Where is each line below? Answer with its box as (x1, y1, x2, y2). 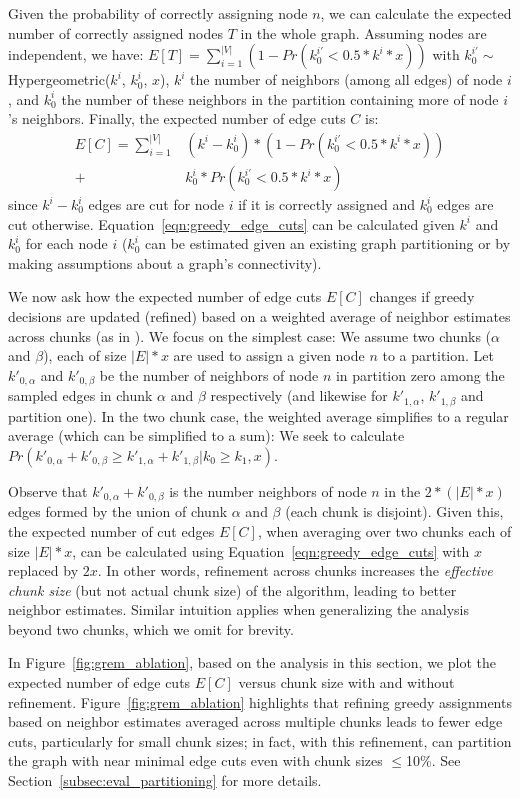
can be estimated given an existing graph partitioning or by (145, 233, 511, 254)
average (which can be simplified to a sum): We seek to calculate (8, 425, 405, 446)
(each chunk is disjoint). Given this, (285, 501, 504, 522)
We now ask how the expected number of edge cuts (8, 286, 322, 307)
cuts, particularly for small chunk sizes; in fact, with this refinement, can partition (8, 730, 512, 751)
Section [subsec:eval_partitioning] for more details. (8, 770, 322, 791)
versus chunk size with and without (238, 672, 455, 693)
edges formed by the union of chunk (8, 501, 228, 522)
